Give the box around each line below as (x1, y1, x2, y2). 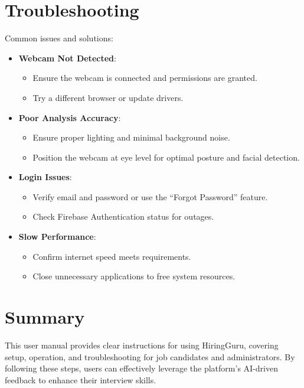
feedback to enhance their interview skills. (5, 373, 156, 386)
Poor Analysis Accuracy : (18, 111, 121, 123)
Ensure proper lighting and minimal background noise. (32, 131, 230, 144)
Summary (5, 305, 85, 329)
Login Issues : (18, 171, 72, 183)
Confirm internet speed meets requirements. (32, 250, 191, 262)
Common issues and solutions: (5, 32, 113, 44)
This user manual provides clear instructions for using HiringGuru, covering (5, 338, 279, 351)
